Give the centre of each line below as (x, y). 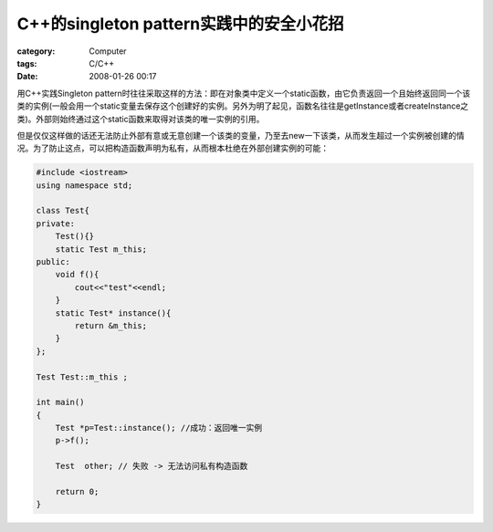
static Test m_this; (101, 249)
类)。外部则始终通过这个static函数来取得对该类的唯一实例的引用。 (141, 119)
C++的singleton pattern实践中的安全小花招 (180, 24)
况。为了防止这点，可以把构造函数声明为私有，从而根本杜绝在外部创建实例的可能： (173, 148)
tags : (27, 63)
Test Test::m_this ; (82, 377)
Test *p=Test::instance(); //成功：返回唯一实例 (159, 428)
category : (36, 51)
